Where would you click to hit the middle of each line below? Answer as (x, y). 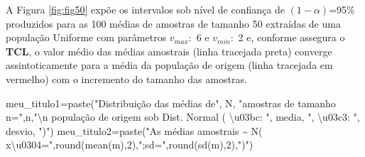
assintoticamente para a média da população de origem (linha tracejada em (169, 65)
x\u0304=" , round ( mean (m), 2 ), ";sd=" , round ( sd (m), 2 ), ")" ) (130, 145)
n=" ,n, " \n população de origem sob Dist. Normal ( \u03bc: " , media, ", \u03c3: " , (183, 117)
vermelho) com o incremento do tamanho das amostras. (126, 78)
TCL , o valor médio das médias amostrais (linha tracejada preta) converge (169, 51)
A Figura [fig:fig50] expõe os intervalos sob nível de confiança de (145, 9)
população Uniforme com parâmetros (86, 37)
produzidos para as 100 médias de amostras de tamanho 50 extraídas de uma (173, 23)
